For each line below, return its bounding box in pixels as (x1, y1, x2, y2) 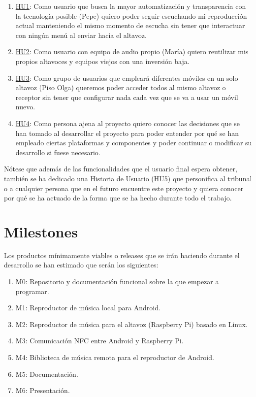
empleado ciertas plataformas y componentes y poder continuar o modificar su (15, 137, 252, 148)
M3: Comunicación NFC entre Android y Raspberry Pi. (15, 335, 184, 346)
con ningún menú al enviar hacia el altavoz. (15, 30, 147, 40)
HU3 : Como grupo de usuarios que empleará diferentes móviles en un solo (15, 72, 238, 83)
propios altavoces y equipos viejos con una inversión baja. (15, 56, 190, 66)
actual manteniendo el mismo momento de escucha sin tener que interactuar (15, 20, 245, 31)
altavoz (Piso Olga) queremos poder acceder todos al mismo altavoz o (15, 82, 226, 93)
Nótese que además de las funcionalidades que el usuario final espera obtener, (4, 164, 237, 174)
